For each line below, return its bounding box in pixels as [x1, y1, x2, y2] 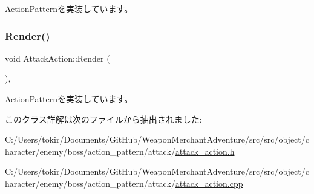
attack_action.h [175, 144, 235, 157]
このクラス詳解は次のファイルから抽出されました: [5, 112, 202, 125]
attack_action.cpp [175, 176, 243, 189]
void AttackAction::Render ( [5, 51, 110, 64]
